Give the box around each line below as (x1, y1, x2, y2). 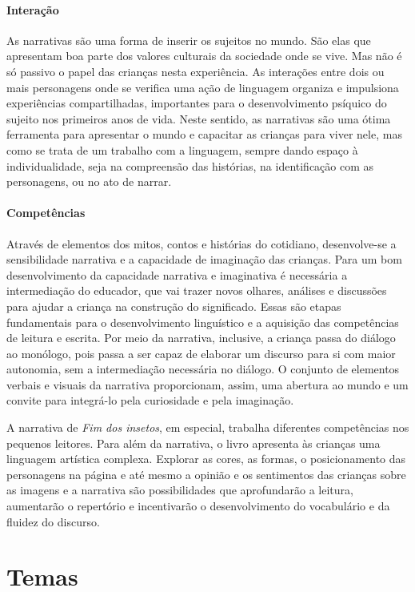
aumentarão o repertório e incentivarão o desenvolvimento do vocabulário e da (6, 497, 390, 514)
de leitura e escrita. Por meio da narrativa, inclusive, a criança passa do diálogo (6, 329, 396, 346)
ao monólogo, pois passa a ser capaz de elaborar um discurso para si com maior (6, 344, 396, 361)
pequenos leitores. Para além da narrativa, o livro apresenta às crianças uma (6, 434, 381, 451)
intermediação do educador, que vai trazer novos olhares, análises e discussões (6, 282, 387, 299)
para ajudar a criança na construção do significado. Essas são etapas (6, 297, 341, 314)
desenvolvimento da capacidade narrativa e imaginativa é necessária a (6, 266, 348, 283)
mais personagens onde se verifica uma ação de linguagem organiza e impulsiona (6, 79, 399, 95)
